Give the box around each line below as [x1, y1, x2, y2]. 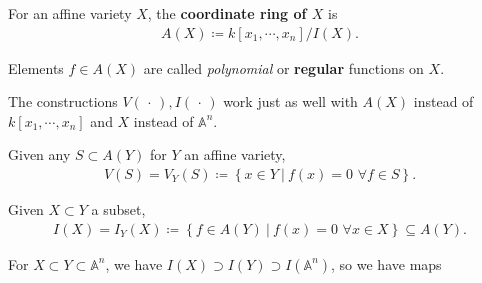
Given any [8, 144, 71, 165]
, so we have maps [331, 253, 442, 274]
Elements [8, 57, 64, 78]
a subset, [91, 199, 146, 220]
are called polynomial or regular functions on [143, 57, 424, 78]
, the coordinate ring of [147, 3, 307, 23]
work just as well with [223, 91, 358, 112]
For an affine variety [8, 3, 132, 23]
